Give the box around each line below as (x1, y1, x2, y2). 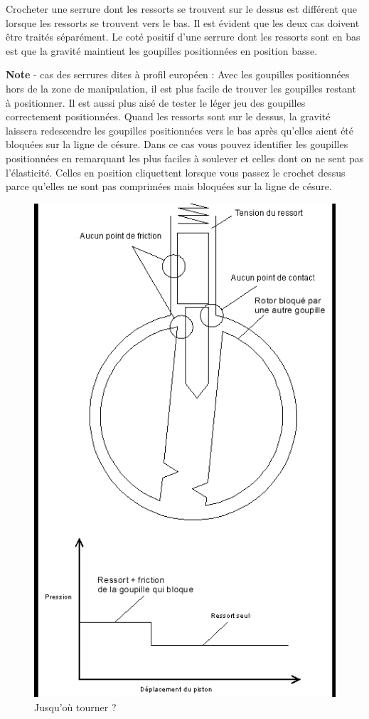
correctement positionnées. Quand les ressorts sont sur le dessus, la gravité (6, 109, 331, 124)
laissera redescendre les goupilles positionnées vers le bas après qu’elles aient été (6, 122, 354, 137)
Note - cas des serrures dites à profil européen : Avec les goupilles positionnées (6, 67, 350, 82)
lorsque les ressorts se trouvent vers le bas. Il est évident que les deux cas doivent (6, 15, 360, 30)
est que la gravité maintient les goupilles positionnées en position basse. (6, 43, 318, 58)
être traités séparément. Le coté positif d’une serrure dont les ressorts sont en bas (6, 29, 360, 44)
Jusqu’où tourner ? (34, 699, 117, 714)
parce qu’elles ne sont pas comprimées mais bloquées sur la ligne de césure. (6, 179, 332, 194)
